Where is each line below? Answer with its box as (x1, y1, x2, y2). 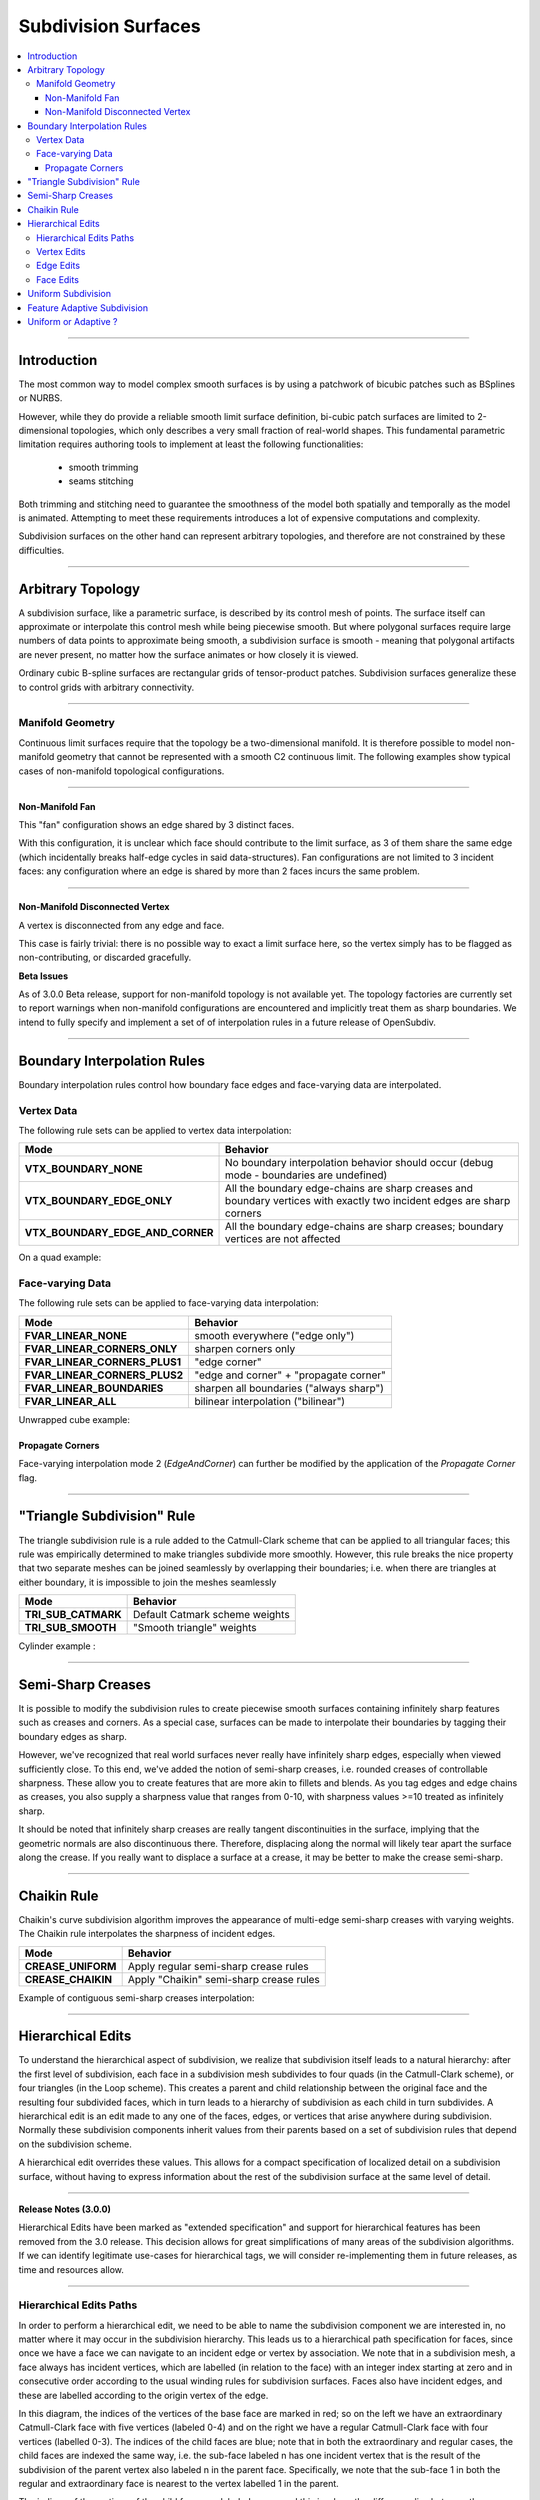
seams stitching (68, 475, 134, 487)
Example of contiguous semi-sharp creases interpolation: (18, 1991, 255, 2004)
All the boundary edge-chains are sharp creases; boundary (225, 1220, 504, 1234)
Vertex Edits (36, 246, 86, 258)
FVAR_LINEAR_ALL (24, 1394, 117, 1408)
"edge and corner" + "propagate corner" (194, 1368, 387, 1382)
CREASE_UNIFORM (24, 1959, 117, 1973)
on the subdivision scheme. (18, 2138, 132, 2150)
